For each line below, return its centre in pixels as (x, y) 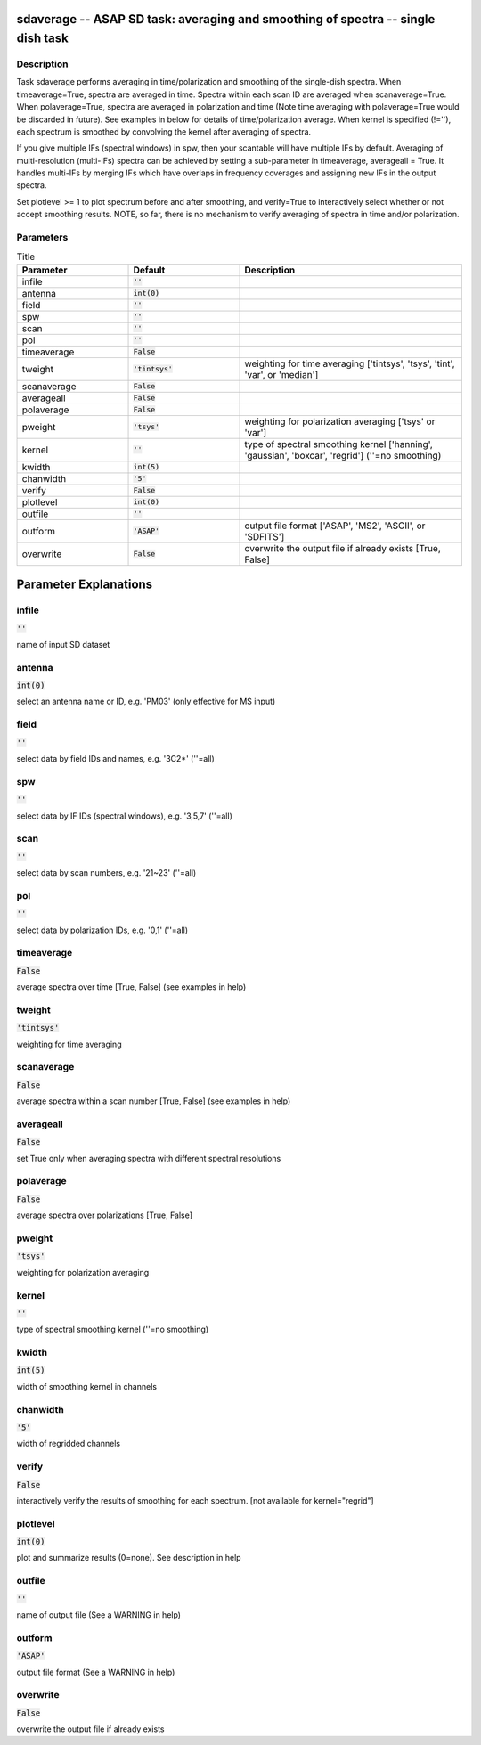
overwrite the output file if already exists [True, (342, 548)
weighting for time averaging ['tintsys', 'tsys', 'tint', (350, 363)
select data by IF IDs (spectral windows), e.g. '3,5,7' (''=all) (125, 816)
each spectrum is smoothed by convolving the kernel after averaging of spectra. (164, 131)
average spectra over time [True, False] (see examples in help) (131, 987)
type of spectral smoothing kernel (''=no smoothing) (113, 1329)
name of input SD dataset (63, 644)
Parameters (42, 238)
